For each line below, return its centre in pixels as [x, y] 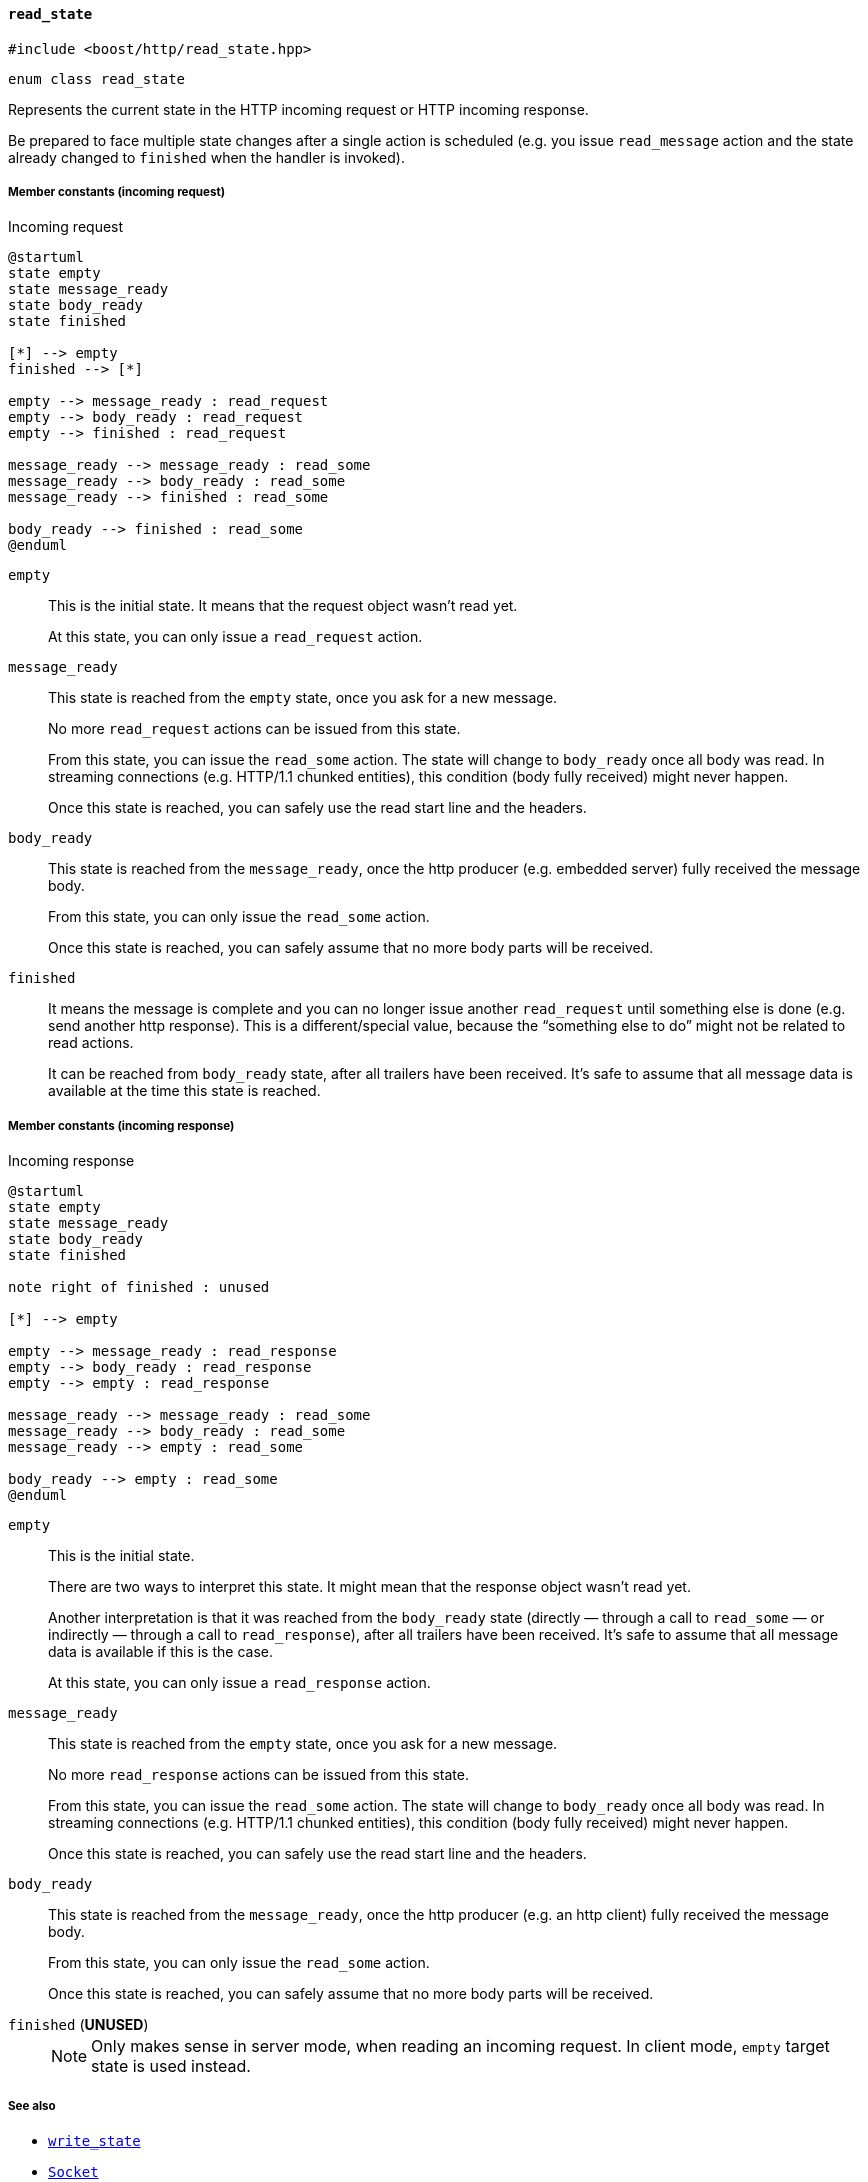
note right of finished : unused [139, 1287]
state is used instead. [171, 2066]
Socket [73, 2171]
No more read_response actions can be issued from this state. [258, 1775]
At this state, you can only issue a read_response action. [239, 1683]
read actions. [91, 1043]
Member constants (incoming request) [117, 192]
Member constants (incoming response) [121, 1125]
